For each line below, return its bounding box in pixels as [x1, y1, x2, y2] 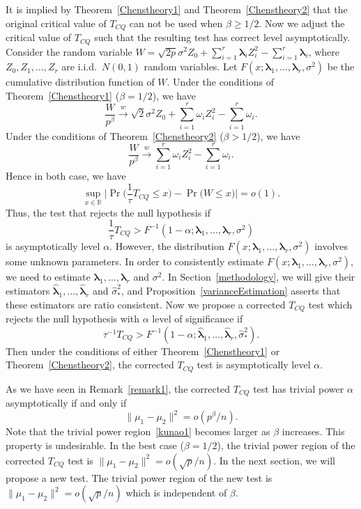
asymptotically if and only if [6, 396, 127, 410]
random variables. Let [144, 59, 238, 74]
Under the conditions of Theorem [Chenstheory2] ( [6, 128, 224, 143]
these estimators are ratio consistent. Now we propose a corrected [6, 297, 286, 311]
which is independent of [125, 485, 227, 500]
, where [308, 44, 340, 58]
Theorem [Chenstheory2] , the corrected [6, 357, 174, 372]
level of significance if [152, 311, 243, 326]
